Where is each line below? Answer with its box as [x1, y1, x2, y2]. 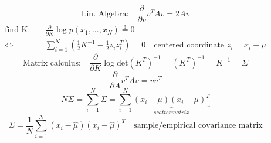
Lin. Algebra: [81, 10, 129, 19]
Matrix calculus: [23, 59, 81, 67]
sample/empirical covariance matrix [134, 121, 263, 130]
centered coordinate [154, 41, 225, 50]
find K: [5, 26, 31, 35]
